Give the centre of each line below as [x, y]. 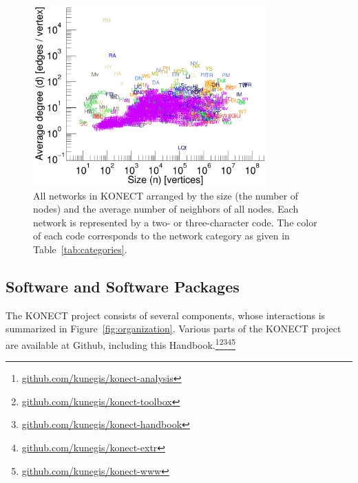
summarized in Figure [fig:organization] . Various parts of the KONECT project [173, 329]
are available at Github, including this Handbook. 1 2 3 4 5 [120, 343]
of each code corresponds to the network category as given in [161, 236]
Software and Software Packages [123, 286]
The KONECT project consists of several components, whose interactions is [166, 315]
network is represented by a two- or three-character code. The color [175, 222]
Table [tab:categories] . [80, 249]
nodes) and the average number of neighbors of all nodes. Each [166, 209]
